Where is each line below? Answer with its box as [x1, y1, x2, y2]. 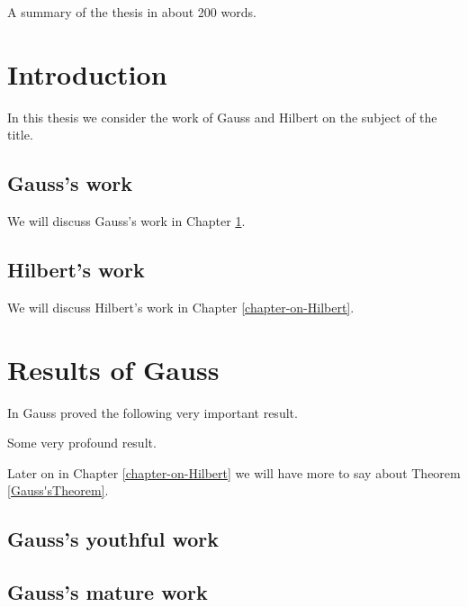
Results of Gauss [7, 350, 220, 387]
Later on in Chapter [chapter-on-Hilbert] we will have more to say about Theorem [7, 463, 461, 482]
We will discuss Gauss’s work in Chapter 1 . [7, 212, 246, 231]
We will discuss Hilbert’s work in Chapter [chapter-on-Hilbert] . [7, 297, 355, 316]
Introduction [7, 55, 167, 92]
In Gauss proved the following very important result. [7, 403, 298, 421]
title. [7, 125, 33, 144]
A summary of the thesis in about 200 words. [7, 3, 256, 21]
